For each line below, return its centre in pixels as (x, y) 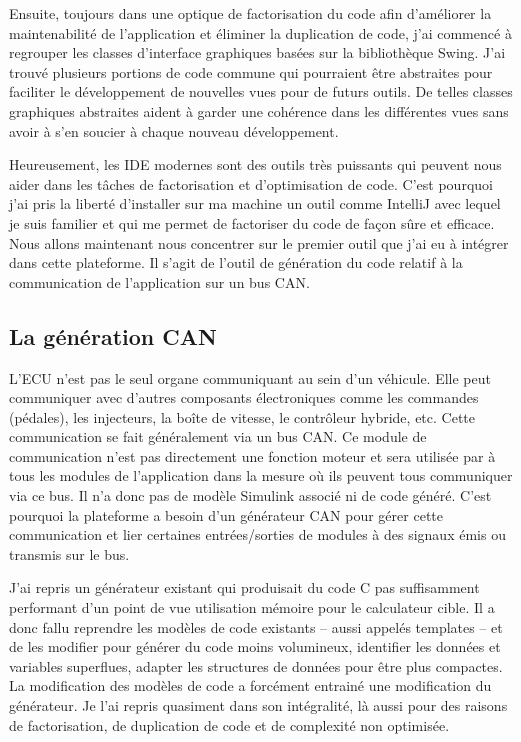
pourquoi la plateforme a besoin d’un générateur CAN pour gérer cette (226, 514)
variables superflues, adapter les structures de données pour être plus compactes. (256, 665)
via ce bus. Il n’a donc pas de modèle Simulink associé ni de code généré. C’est (250, 495)
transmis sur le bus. (69, 553)
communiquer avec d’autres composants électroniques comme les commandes (244, 397)
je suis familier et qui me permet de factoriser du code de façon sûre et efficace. (252, 222)
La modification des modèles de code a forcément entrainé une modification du (250, 685)
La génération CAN (113, 335)
